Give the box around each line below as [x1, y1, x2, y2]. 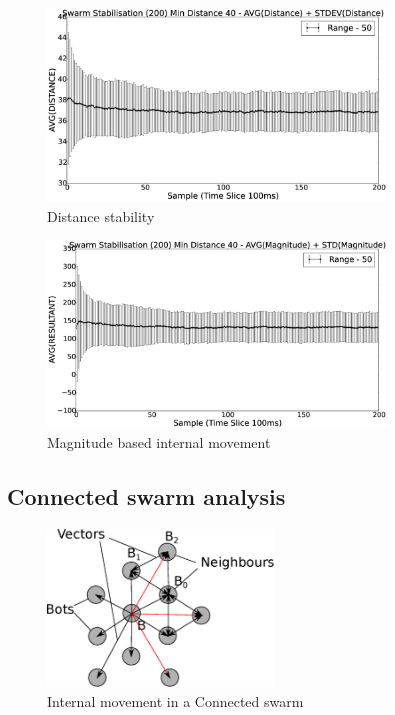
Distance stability [47, 205, 155, 226]
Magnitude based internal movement [47, 432, 271, 453]
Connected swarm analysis [7, 481, 286, 512]
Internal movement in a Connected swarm [47, 690, 304, 711]
